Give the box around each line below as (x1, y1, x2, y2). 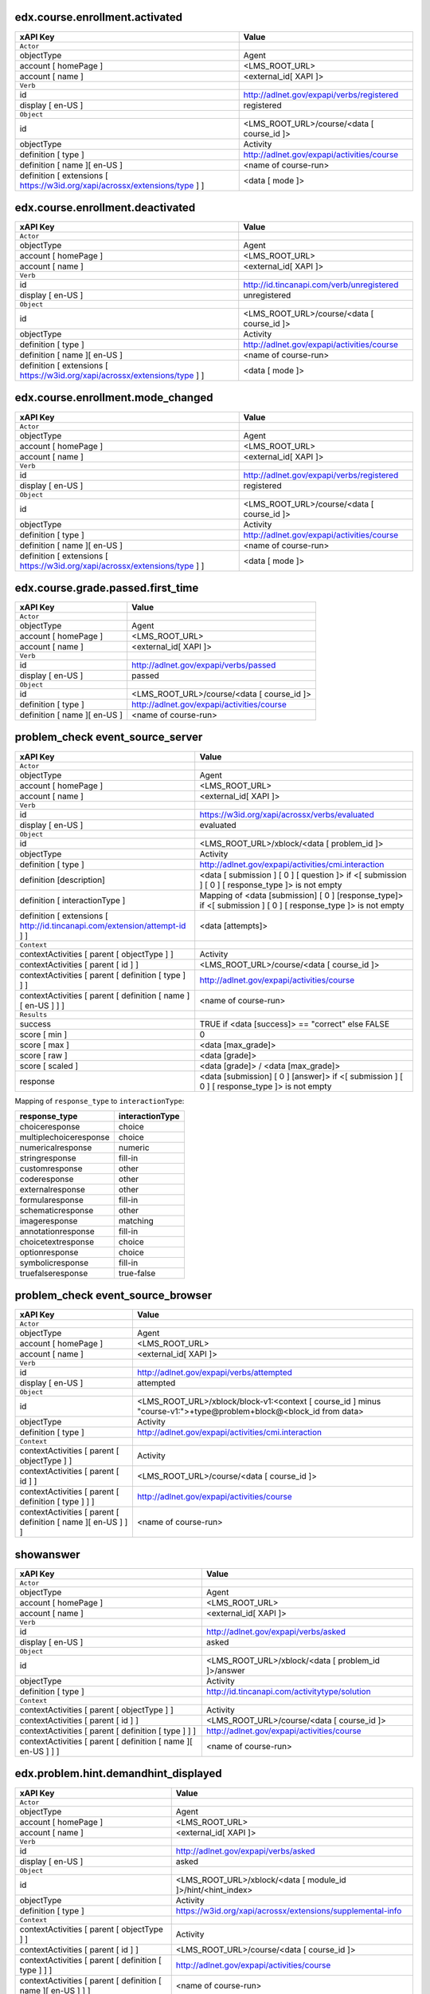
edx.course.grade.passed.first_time (14, 581, 199, 594)
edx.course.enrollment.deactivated (14, 200, 196, 215)
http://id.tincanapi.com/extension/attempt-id (19, 920, 186, 931)
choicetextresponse (19, 1236, 95, 1247)
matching (118, 1215, 154, 1226)
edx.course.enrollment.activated (14, 10, 183, 24)
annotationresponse (19, 1225, 95, 1236)
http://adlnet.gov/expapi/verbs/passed (131, 660, 276, 671)
